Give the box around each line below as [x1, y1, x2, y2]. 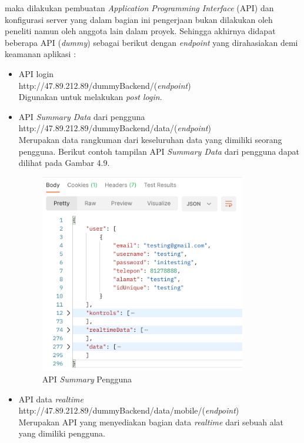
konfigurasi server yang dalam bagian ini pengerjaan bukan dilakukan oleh [5, 13, 273, 25]
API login [18, 67, 54, 79]
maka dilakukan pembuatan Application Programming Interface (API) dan [5, 2, 274, 14]
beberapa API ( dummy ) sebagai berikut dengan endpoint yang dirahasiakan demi [5, 36, 298, 48]
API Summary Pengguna [42, 373, 132, 385]
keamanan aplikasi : [5, 48, 76, 60]
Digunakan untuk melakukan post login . [18, 91, 162, 103]
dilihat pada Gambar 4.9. [18, 156, 110, 169]
